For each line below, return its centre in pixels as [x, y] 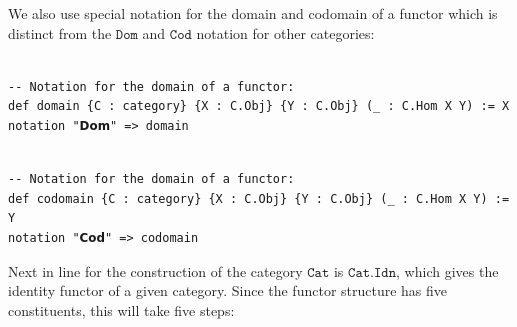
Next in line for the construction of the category [155, 270]
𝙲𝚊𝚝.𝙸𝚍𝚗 [372, 272]
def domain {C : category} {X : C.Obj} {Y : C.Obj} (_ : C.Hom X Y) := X [259, 106]
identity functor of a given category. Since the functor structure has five [228, 290]
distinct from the [60, 32]
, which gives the [447, 270]
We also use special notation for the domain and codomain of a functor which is [253, 13]
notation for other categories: [285, 32]
